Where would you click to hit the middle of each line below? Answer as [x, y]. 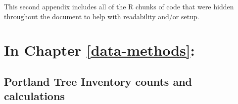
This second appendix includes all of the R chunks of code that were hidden [119, 6]
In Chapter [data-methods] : [99, 50]
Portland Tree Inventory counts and [98, 81]
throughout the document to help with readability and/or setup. [102, 16]
